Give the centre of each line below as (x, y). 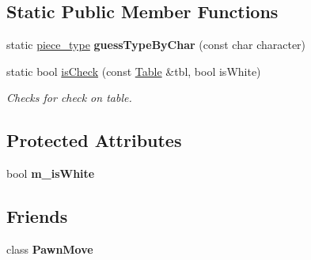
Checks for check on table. (69, 98)
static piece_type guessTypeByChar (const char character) (156, 45)
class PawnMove (50, 249)
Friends (37, 216)
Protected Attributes (94, 140)
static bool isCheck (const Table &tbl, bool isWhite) (134, 71)
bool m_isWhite (51, 173)
